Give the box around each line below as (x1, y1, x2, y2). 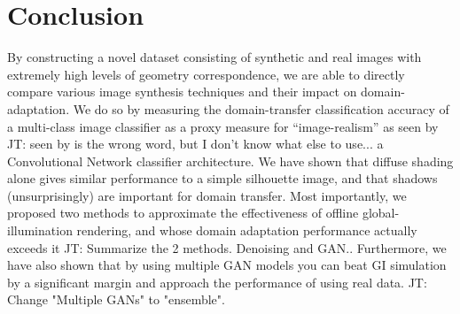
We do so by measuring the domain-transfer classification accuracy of (73, 99, 449, 118)
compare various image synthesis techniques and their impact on (7, 82, 357, 101)
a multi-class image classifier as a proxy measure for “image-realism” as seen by (7, 117, 439, 135)
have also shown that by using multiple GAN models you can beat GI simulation (7, 256, 447, 274)
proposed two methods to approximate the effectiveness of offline (7, 203, 359, 222)
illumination (7, 221, 73, 240)
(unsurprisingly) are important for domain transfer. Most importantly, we (7, 186, 407, 204)
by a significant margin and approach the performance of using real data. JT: (7, 272, 427, 291)
